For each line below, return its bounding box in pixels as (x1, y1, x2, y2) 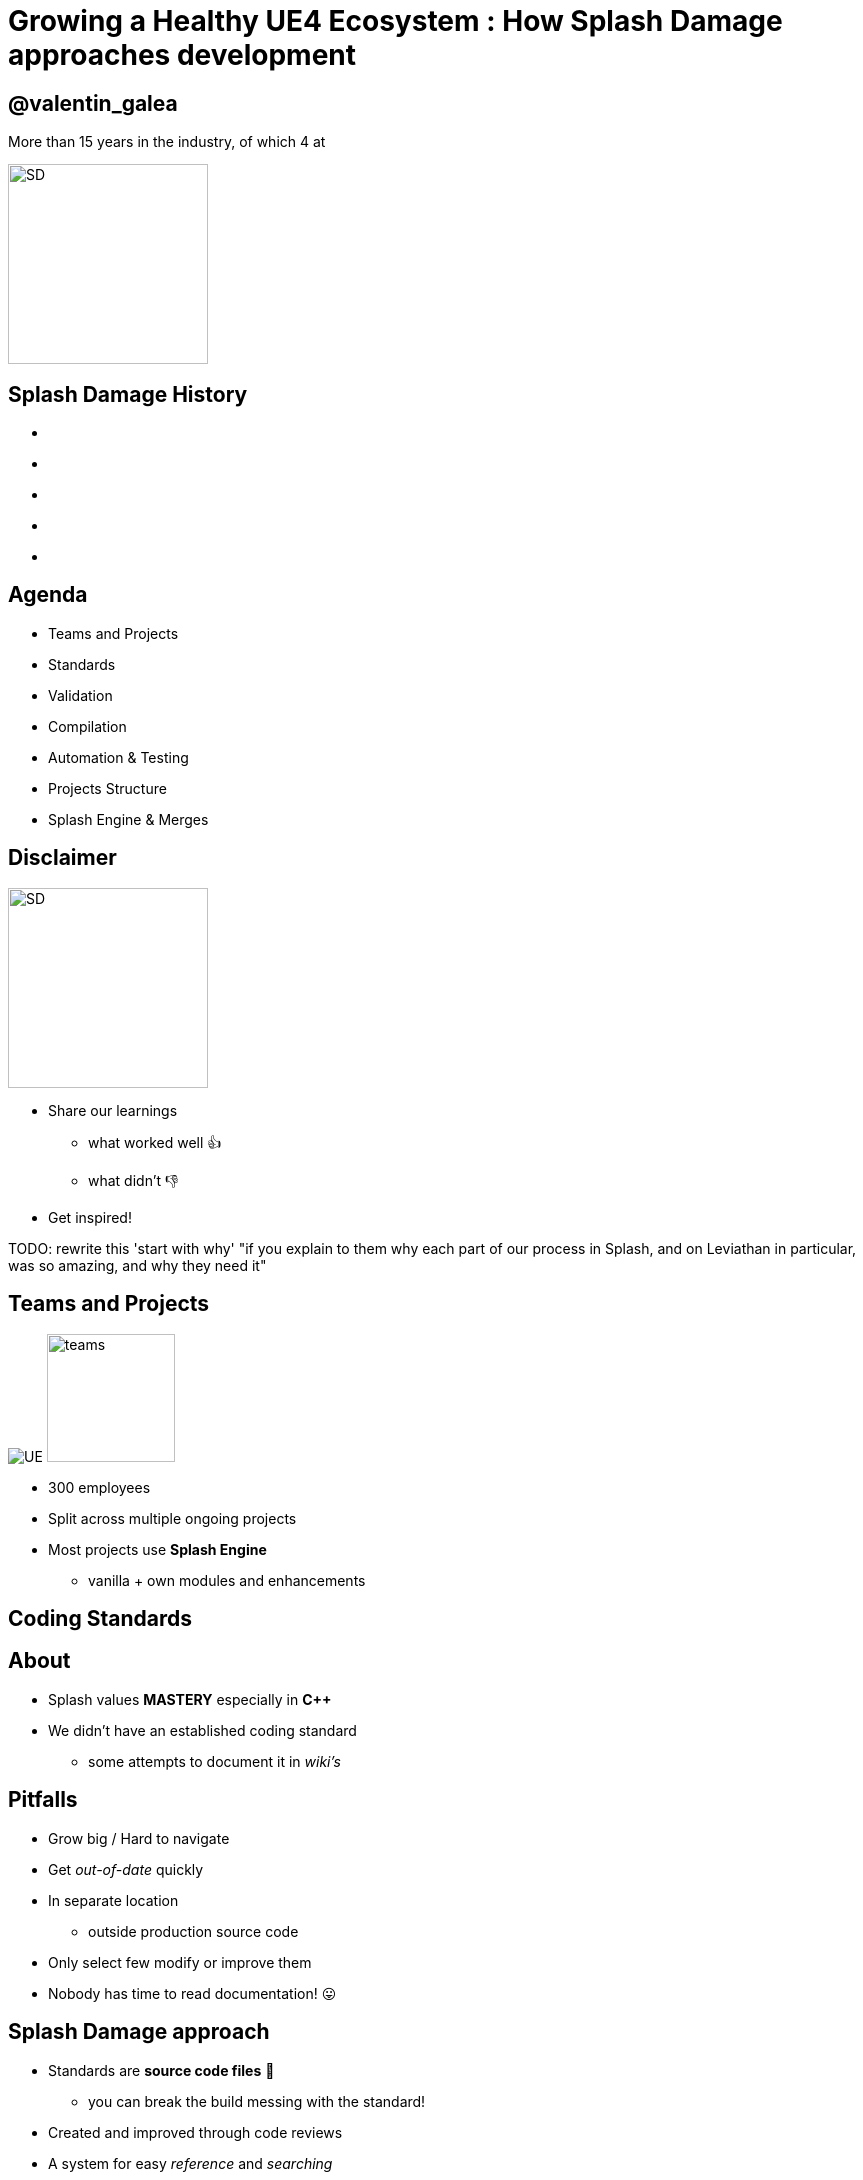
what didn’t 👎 (88, 1171, 179, 1189)
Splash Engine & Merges (48, 810, 209, 828)
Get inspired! (48, 1208, 132, 1226)
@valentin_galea (8, 90, 178, 116)
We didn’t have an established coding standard (48, 1721, 357, 1739)
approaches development (8, 38, 356, 72)
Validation (48, 686, 113, 704)
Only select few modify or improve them (48, 1953, 312, 1971)
